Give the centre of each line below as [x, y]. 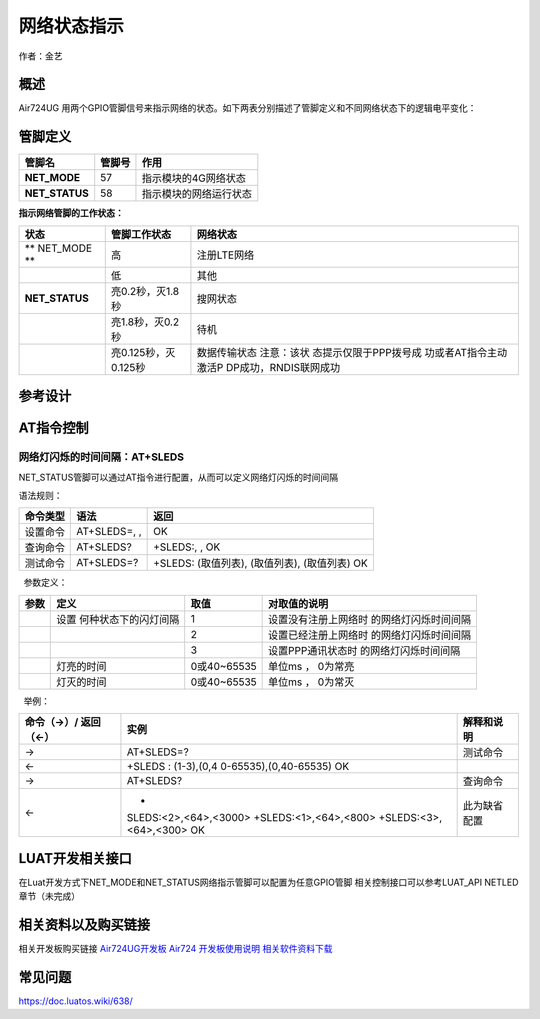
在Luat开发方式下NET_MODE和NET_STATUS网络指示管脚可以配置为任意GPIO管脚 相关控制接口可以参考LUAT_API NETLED [268, 882]
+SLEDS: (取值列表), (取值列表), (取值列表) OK [261, 563]
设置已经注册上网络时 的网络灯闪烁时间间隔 [370, 635]
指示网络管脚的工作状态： [71, 213]
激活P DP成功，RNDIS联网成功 [268, 367]
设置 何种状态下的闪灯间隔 [118, 619]
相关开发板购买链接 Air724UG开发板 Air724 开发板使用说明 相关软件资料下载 [175, 948]
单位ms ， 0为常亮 [311, 666]
